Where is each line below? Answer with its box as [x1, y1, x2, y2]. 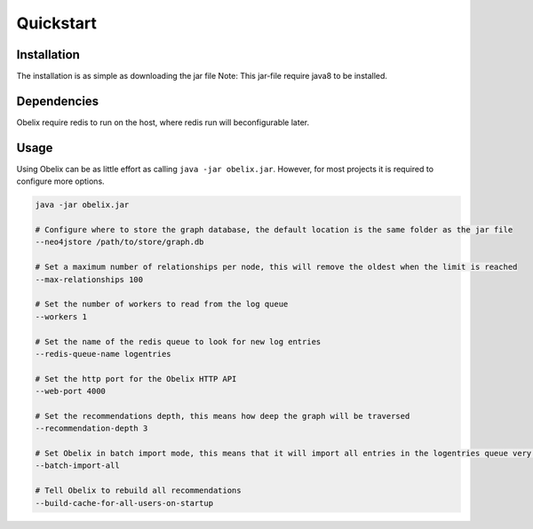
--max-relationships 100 [35, 274, 144, 284]
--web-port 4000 [35, 386, 107, 397]
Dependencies [16, 93, 99, 108]
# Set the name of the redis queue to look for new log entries [35, 336, 322, 346]
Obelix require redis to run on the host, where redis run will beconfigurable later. [16, 116, 310, 128]
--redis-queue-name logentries [35, 349, 172, 359]
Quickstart [16, 13, 98, 33]
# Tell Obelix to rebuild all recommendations [35, 486, 242, 496]
